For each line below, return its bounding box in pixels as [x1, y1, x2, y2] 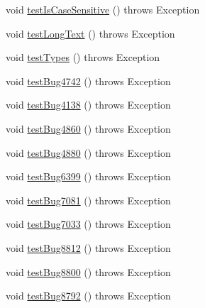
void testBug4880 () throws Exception [6, 145, 171, 160]
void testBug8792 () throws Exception [6, 288, 171, 303]
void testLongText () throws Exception [6, 26, 175, 40]
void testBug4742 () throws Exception [6, 73, 171, 88]
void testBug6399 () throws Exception [6, 169, 171, 184]
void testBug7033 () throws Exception [6, 216, 171, 231]
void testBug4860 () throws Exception [6, 121, 171, 136]
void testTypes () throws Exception [6, 50, 160, 65]
